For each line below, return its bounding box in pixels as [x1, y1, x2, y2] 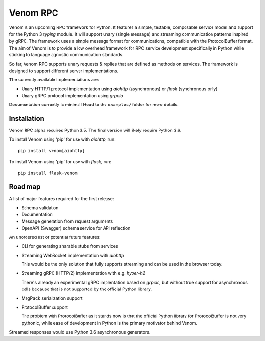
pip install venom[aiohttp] [18, 148, 85, 154]
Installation [9, 114, 44, 123]
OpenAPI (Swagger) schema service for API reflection [21, 225, 131, 231]
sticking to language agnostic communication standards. [9, 52, 124, 58]
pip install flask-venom [18, 170, 78, 176]
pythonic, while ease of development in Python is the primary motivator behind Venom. [21, 320, 197, 326]
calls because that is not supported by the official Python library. [21, 286, 152, 292]
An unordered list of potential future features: [9, 234, 101, 240]
